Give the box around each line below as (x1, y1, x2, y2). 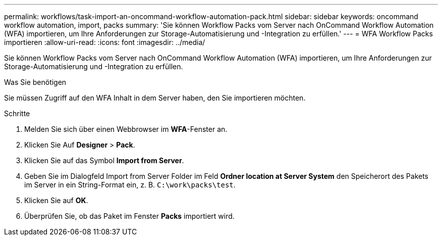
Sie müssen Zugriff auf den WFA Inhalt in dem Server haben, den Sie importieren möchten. (4, 93, 306, 102)
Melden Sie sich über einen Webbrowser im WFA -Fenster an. (24, 125, 228, 133)
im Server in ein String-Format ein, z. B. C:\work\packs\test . (24, 180, 236, 189)
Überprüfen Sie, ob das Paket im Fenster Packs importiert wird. (24, 212, 235, 220)
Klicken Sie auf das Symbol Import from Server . (24, 156, 184, 165)
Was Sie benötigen (4, 78, 67, 86)
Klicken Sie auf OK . (24, 196, 88, 205)
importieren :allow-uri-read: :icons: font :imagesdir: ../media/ (4, 38, 205, 46)
